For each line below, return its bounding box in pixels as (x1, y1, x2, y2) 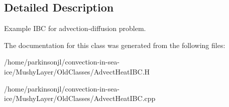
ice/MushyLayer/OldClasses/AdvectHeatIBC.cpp (4, 93, 156, 103)
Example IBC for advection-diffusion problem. (4, 23, 146, 33)
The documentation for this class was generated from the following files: (4, 39, 225, 50)
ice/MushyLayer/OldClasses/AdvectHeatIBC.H (4, 66, 150, 76)
